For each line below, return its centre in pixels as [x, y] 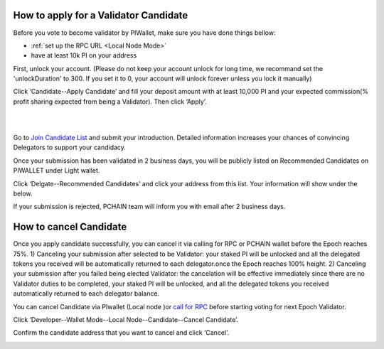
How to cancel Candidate [70, 227]
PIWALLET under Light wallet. [57, 171]
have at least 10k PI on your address [84, 55]
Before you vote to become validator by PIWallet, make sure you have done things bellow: [144, 33]
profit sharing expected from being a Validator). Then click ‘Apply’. [110, 101]
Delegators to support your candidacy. [69, 147]
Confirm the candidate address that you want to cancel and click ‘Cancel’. [121, 333]
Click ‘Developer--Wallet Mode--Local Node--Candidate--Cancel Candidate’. [126, 320]
